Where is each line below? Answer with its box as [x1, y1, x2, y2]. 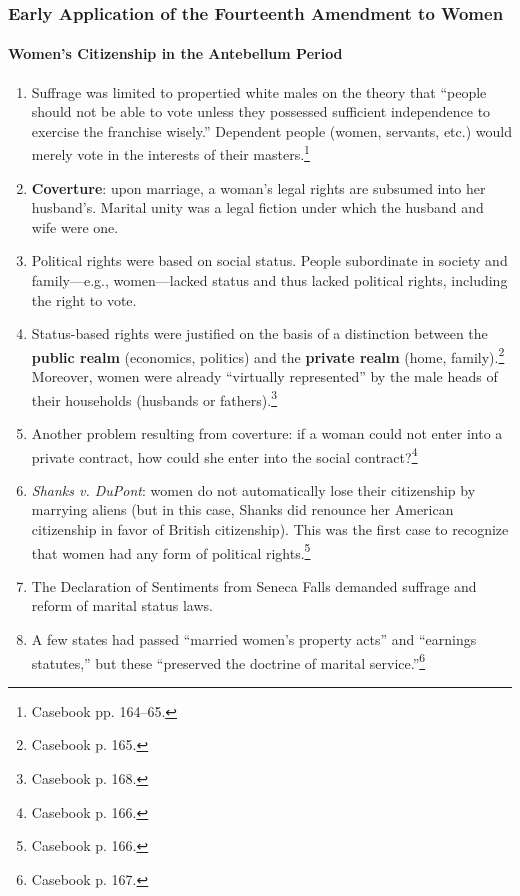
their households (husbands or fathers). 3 [31, 386, 277, 410]
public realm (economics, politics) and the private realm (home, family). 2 [31, 343, 505, 367]
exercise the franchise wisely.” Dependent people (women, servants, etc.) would [31, 120, 512, 141]
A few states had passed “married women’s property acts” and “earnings [31, 628, 477, 649]
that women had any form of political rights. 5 [31, 539, 311, 563]
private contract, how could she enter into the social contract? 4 [31, 443, 418, 467]
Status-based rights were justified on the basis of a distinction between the [31, 323, 488, 344]
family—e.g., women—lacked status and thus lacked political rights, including [31, 270, 508, 291]
